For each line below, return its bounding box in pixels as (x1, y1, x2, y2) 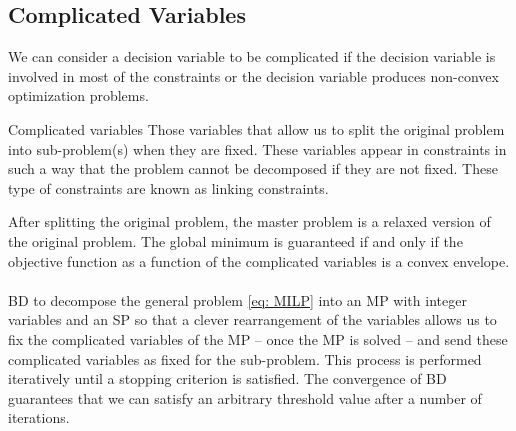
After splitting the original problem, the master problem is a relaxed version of (8, 211, 491, 232)
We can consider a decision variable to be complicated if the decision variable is (8, 46, 496, 67)
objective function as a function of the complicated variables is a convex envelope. (8, 250, 510, 271)
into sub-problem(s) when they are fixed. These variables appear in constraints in (8, 138, 507, 159)
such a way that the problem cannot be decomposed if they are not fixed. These (8, 158, 498, 179)
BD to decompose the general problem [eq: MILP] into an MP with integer (8, 289, 467, 310)
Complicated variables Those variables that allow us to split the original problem (8, 118, 505, 139)
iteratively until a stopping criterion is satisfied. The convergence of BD (8, 368, 447, 389)
